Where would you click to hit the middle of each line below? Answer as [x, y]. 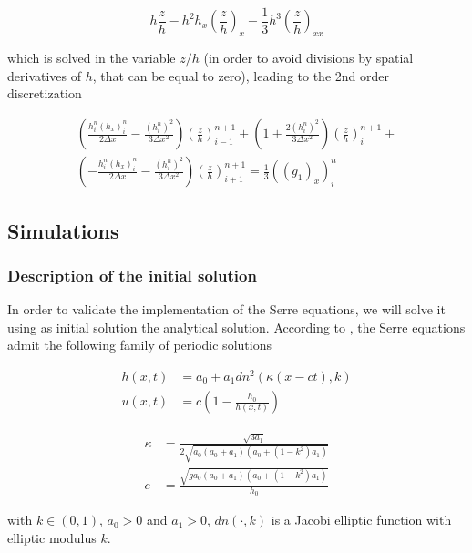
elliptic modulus [52, 538]
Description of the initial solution [132, 275]
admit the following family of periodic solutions [139, 345]
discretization [45, 93]
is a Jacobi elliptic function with [361, 520]
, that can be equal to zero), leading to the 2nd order [241, 75]
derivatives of [45, 75]
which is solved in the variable [92, 58]
